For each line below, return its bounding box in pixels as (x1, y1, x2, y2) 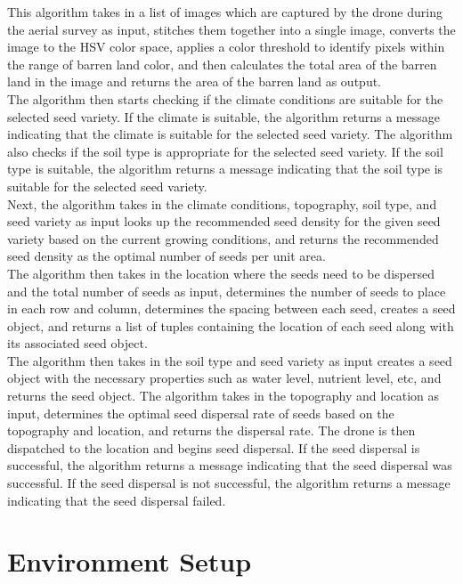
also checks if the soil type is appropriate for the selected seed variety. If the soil (7, 142, 443, 160)
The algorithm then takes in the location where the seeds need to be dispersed (7, 264, 435, 282)
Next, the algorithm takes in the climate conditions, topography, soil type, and (7, 194, 437, 213)
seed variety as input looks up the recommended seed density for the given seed (7, 212, 441, 231)
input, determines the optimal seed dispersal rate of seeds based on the (7, 403, 394, 422)
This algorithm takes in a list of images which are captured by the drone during (7, 3, 443, 20)
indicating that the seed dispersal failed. (7, 491, 226, 509)
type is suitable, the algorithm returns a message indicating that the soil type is (7, 159, 443, 178)
